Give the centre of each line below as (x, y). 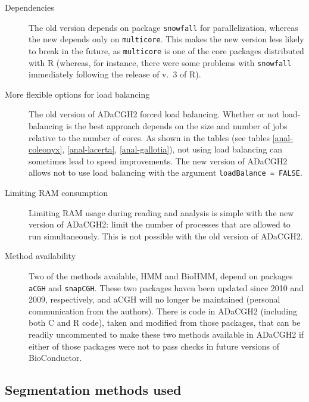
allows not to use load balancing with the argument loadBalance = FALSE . (166, 172)
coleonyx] (46, 149)
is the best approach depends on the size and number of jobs (177, 126)
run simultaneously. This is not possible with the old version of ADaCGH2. (166, 236)
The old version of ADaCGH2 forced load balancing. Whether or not (154, 114)
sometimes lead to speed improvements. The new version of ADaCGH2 (158, 161)
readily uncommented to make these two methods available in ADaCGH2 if (166, 334)
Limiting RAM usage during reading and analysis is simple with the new (161, 212)
